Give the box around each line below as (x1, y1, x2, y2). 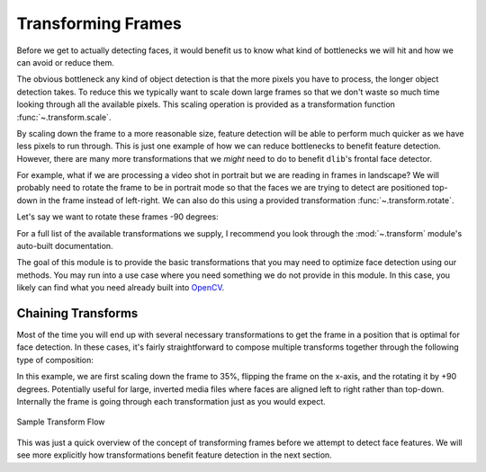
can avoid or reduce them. (16, 57, 114, 67)
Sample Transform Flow (16, 416, 105, 427)
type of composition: (16, 354, 94, 365)
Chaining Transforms (16, 306, 139, 321)
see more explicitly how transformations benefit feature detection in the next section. (16, 450, 332, 460)
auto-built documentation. (16, 241, 113, 252)
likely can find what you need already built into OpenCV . (16, 282, 225, 293)
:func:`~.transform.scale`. (16, 111, 112, 122)
